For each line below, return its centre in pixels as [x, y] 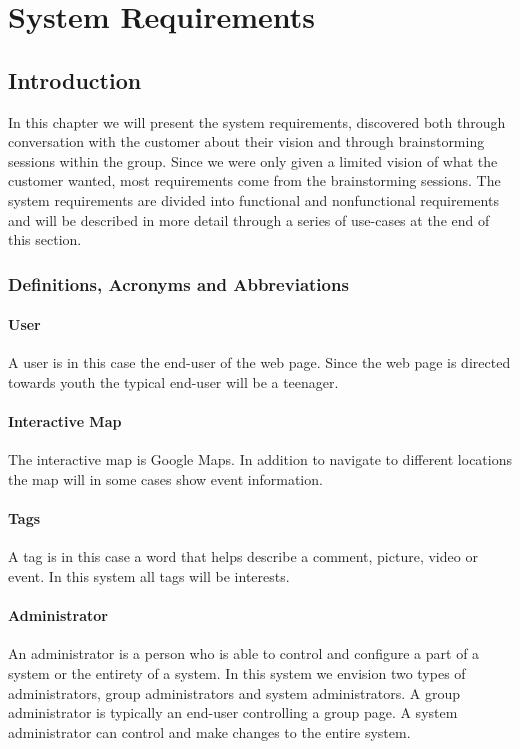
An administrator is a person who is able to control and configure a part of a [244, 653]
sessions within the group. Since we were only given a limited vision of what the [253, 160]
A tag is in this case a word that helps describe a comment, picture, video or [243, 556]
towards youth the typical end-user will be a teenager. [173, 381]
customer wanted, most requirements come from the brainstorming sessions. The [254, 180]
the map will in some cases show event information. [165, 478]
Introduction [75, 79]
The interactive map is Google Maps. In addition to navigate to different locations [260, 459]
